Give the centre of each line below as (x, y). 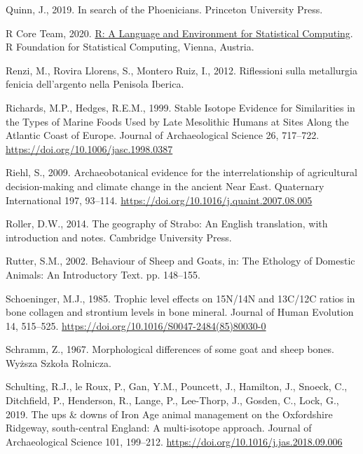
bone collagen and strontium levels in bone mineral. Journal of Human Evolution (180, 312)
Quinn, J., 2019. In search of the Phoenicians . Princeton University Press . (164, 9)
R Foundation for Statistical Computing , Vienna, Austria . (130, 47)
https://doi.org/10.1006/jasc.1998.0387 (89, 148)
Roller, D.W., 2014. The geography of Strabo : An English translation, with (167, 223)
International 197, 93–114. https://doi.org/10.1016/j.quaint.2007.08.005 (159, 200)
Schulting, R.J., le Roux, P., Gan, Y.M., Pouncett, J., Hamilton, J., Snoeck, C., (177, 386)
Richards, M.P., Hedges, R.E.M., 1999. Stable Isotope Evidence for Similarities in (180, 107)
